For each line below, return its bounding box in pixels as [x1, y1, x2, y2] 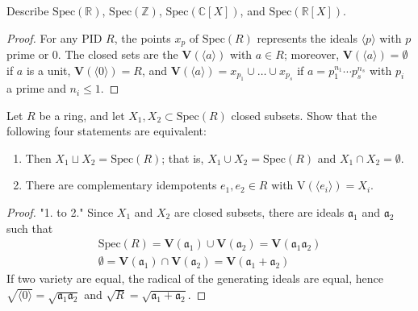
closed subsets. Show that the [231, 106, 377, 123]
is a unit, [26, 61, 71, 78]
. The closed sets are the [57, 46, 178, 63]
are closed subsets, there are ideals [173, 204, 345, 221]
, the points [114, 29, 171, 46]
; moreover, [283, 46, 340, 63]
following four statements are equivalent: [6, 122, 207, 139]
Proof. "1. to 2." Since [6, 204, 114, 221]
